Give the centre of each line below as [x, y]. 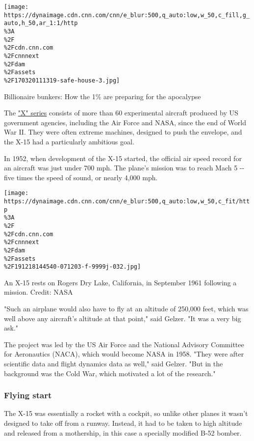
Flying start [28, 395]
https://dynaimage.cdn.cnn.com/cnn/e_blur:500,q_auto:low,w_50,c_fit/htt [127, 201]
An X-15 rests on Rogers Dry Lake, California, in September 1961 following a [120, 282]
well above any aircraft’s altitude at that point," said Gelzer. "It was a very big [123, 318]
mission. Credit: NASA [38, 292]
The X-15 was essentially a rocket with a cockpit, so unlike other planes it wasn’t [126, 413]
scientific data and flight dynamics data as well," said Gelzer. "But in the [114, 364]
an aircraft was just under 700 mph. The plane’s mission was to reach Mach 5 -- [124, 168]
